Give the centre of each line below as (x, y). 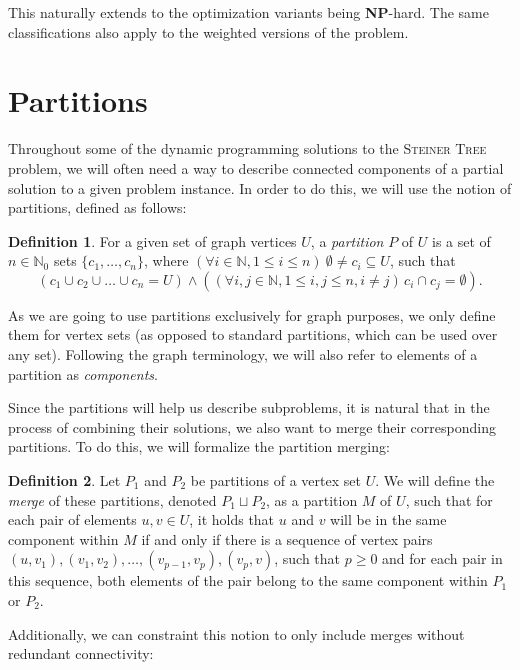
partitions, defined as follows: (97, 207)
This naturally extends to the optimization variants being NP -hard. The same (248, 12)
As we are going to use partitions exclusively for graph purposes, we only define (252, 314)
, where (166, 260)
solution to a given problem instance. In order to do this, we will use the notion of (260, 187)
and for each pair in (442, 558)
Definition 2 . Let (64, 480)
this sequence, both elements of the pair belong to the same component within (248, 580)
